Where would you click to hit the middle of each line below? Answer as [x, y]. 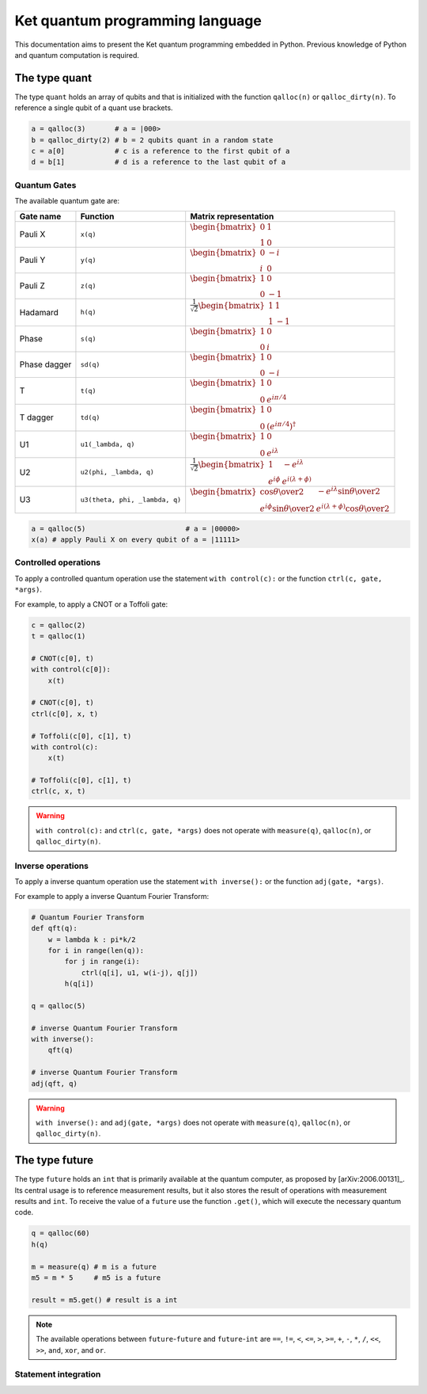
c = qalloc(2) [59, 625]
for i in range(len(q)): [96, 950]
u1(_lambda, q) [108, 445]
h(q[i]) [79, 984]
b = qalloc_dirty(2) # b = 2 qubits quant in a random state [152, 140]
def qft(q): [55, 928]
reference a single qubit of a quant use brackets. [94, 108]
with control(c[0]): [71, 670]
